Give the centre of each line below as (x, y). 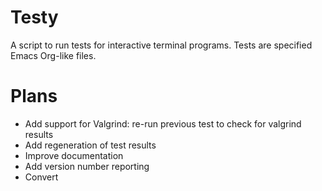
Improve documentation (74, 155)
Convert (41, 177)
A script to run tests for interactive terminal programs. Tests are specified (161, 45)
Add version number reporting (87, 166)
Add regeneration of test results (90, 145)
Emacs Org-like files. (53, 55)
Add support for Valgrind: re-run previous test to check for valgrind (163, 123)
